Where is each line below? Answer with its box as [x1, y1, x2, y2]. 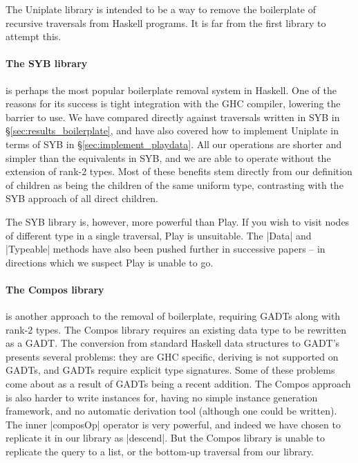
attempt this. [6, 29, 62, 44]
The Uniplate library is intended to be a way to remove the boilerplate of [6, 2, 317, 16]
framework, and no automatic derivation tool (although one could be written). [6, 403, 337, 418]
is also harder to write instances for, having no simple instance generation [6, 390, 318, 404]
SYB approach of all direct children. [6, 191, 158, 206]
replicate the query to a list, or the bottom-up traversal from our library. [6, 444, 314, 459]
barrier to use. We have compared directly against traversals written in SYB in [6, 109, 340, 124]
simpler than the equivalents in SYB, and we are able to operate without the [6, 150, 331, 165]
